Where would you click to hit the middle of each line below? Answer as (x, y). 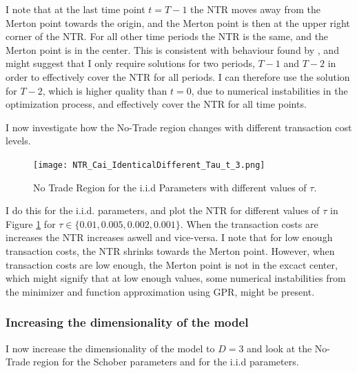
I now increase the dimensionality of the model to (110, 348)
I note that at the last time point (75, 9)
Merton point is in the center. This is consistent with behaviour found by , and (172, 49)
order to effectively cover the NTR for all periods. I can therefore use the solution (178, 76)
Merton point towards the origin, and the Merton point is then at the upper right (178, 22)
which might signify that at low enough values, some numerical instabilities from (176, 278)
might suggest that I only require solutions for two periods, (130, 63)
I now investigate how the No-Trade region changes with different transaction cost (179, 127)
